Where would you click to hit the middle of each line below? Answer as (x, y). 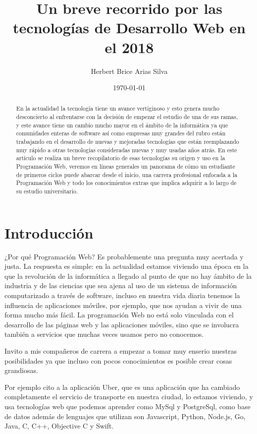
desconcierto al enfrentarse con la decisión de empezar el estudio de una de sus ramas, (127, 117)
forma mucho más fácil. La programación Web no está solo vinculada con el (119, 315)
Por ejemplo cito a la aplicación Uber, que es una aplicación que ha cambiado (122, 387)
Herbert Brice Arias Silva (129, 71)
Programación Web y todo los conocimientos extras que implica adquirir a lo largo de (126, 183)
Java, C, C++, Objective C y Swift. (59, 426)
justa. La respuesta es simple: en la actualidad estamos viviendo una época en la (127, 266)
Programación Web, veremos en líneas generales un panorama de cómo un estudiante (126, 166)
